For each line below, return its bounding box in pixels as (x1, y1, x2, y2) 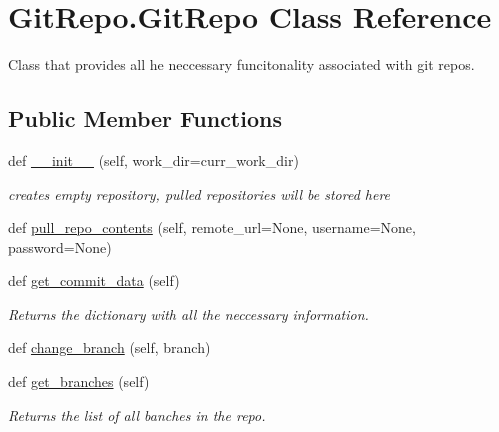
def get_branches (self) (8, 371, 150, 392)
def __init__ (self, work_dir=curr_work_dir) (8, 149, 299, 170)
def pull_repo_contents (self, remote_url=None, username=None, (8, 217, 416, 238)
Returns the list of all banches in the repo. (8, 404, 266, 425)
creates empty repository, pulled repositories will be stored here (8, 183, 391, 204)
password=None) (8, 236, 112, 257)
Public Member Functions (8, 103, 282, 134)
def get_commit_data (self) (8, 270, 180, 291)
